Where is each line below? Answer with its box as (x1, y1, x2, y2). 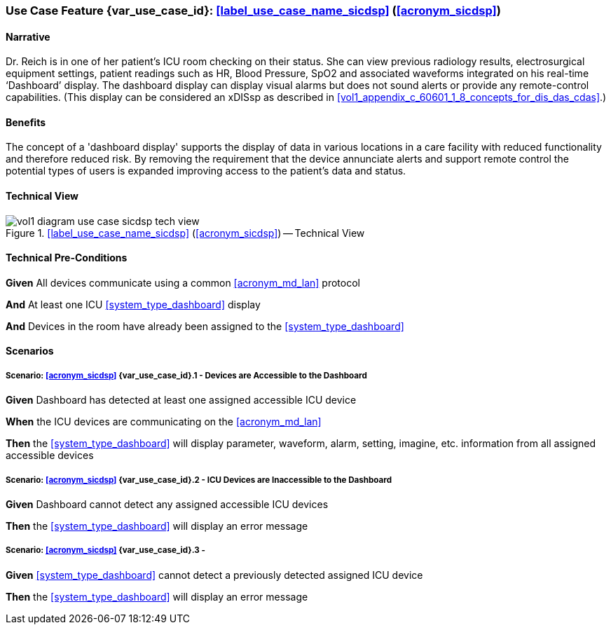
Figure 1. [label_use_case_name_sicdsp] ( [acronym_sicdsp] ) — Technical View (6, 226, 365, 239)
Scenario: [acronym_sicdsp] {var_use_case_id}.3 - (6, 545, 205, 556)
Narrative (6, 30, 50, 43)
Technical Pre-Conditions (6, 252, 128, 264)
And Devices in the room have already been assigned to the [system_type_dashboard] (6, 320, 404, 332)
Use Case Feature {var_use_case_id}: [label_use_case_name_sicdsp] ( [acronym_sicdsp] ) (6, 4, 501, 18)
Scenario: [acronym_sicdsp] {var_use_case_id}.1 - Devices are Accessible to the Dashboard (6, 370, 367, 381)
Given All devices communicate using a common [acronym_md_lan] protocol (6, 276, 360, 289)
